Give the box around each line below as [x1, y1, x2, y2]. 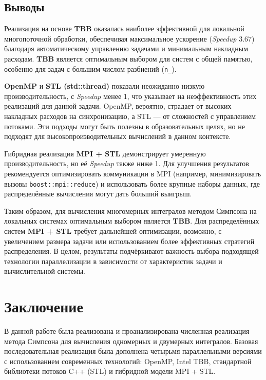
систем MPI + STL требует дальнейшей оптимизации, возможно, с [4, 226, 222, 236]
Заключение [4, 296, 83, 317]
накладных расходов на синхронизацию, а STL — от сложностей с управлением [4, 111, 256, 122]
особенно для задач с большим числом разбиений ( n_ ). [4, 63, 177, 74]
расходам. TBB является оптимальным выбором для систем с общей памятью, [4, 53, 253, 64]
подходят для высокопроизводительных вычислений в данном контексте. [4, 131, 231, 142]
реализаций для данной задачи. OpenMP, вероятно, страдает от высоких [4, 101, 232, 111]
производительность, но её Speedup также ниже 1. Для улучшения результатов [4, 158, 249, 169]
